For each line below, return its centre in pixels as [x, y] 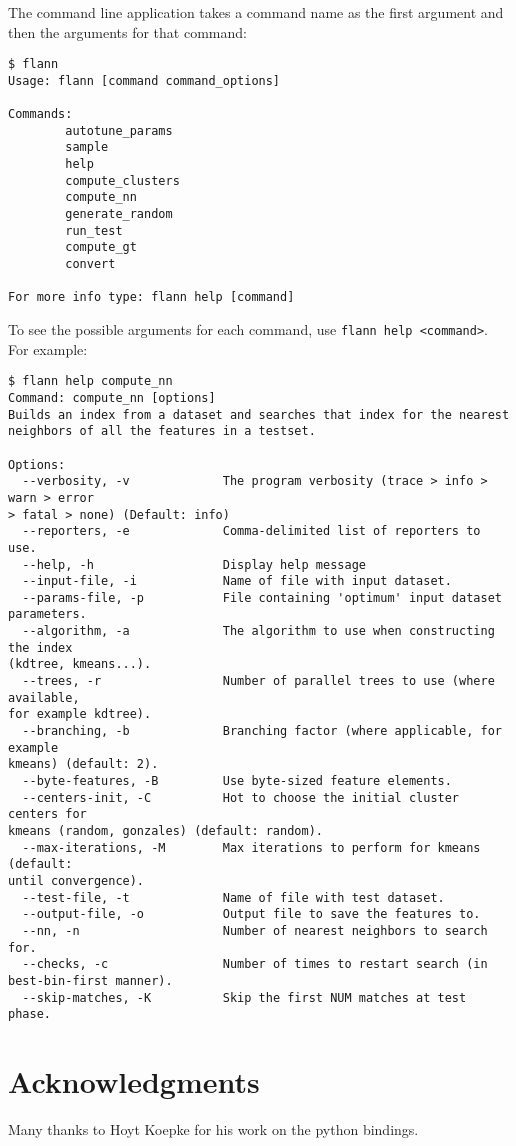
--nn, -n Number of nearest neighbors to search [255, 930]
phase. [29, 1014]
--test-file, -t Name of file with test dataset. [233, 897]
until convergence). [76, 880]
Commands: [40, 114]
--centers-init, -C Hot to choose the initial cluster [241, 797]
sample [87, 147]
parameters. [47, 614]
